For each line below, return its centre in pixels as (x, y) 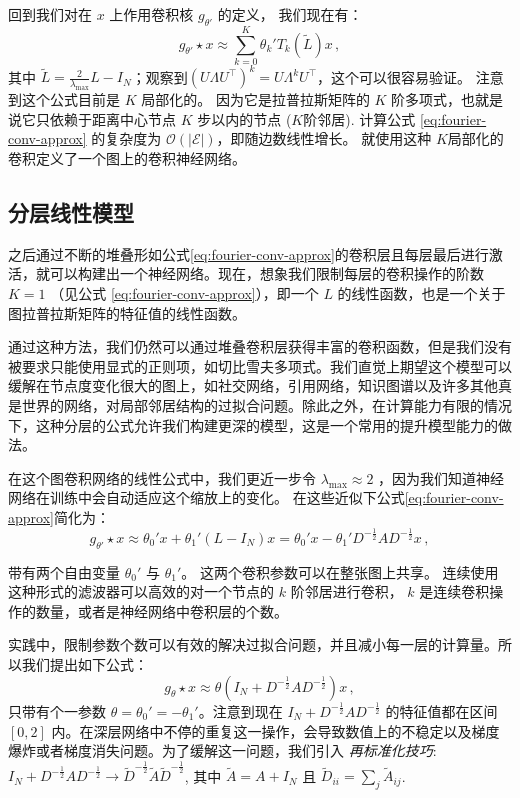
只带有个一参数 (57, 710)
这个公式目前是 (70, 99)
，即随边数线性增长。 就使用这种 (324, 138)
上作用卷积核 (151, 14)
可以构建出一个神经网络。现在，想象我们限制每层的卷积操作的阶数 (266, 273)
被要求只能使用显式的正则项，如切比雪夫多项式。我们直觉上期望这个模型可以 (260, 365)
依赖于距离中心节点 (112, 118)
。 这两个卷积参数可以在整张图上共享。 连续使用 (340, 571)
